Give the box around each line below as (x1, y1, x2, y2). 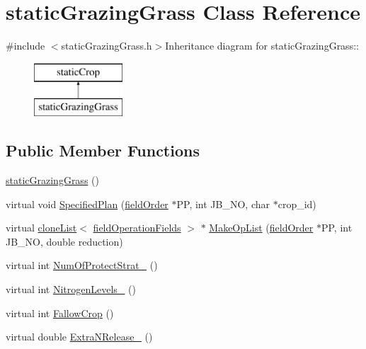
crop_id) (278, 196, 316, 211)
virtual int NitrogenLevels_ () (6, 282, 136, 297)
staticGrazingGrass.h (61, 38, 152, 53)
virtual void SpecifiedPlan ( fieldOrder (6, 196, 168, 211)
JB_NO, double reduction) (6, 234, 123, 248)
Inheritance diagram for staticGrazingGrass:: (165, 38, 359, 53)
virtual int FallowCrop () (6, 305, 114, 320)
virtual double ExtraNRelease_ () (6, 329, 153, 344)
